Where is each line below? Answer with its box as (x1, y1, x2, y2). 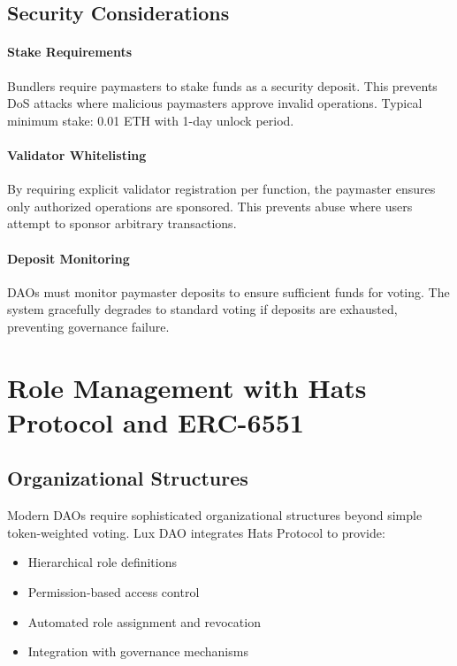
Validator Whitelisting (7, 145, 147, 164)
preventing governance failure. (7, 317, 170, 335)
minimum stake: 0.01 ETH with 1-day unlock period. (7, 111, 294, 129)
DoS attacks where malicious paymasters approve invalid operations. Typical (7, 94, 423, 112)
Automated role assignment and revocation (27, 612, 261, 631)
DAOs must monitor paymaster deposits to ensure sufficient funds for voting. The (7, 282, 450, 301)
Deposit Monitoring (7, 249, 130, 267)
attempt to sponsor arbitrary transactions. (7, 214, 237, 233)
